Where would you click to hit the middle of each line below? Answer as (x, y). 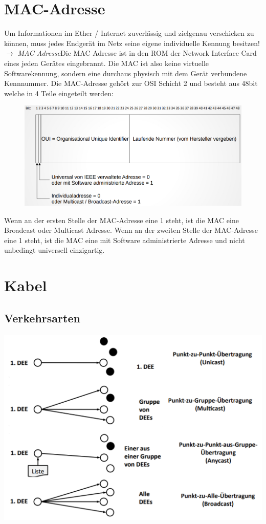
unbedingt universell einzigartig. (54, 250)
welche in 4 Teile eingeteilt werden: (59, 93)
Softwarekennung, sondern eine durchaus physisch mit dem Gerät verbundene (126, 73)
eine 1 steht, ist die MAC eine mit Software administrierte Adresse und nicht (125, 240)
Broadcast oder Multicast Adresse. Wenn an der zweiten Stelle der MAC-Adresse (131, 230)
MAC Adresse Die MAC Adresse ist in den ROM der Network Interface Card (137, 53)
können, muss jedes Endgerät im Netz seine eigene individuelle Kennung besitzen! (132, 43)
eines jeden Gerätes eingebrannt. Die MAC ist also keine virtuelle (107, 63)
